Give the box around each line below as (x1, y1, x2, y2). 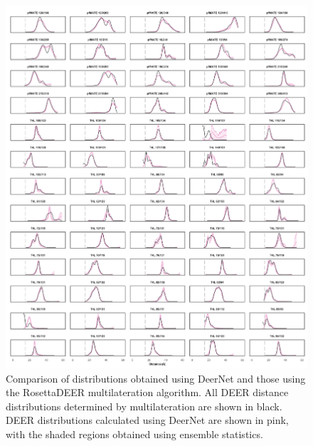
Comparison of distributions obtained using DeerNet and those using (6, 370, 306, 385)
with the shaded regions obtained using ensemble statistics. (6, 426, 263, 441)
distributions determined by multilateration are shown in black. (6, 398, 282, 413)
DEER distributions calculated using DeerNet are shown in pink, (6, 413, 289, 427)
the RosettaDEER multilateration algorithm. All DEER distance (6, 385, 289, 400)
